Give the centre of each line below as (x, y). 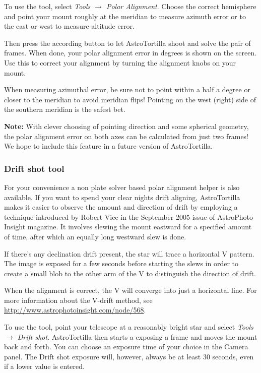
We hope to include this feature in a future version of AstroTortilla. (109, 146)
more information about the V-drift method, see (78, 300)
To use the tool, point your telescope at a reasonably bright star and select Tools (129, 327)
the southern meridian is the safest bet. (65, 109)
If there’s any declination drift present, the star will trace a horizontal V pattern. (129, 253)
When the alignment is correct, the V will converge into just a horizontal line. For (130, 290)
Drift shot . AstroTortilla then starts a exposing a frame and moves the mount (137, 336)
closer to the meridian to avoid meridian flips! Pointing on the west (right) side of (130, 99)
